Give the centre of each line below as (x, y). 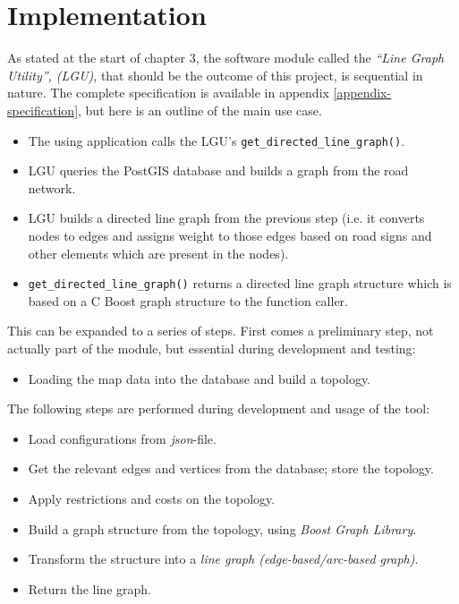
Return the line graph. (89, 588)
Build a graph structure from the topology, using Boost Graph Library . (222, 528)
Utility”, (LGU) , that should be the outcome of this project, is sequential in (215, 75)
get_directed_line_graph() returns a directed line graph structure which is (240, 283)
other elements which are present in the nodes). (158, 253)
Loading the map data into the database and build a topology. (200, 378)
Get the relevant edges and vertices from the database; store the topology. (231, 468)
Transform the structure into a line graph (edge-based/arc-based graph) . (223, 559)
